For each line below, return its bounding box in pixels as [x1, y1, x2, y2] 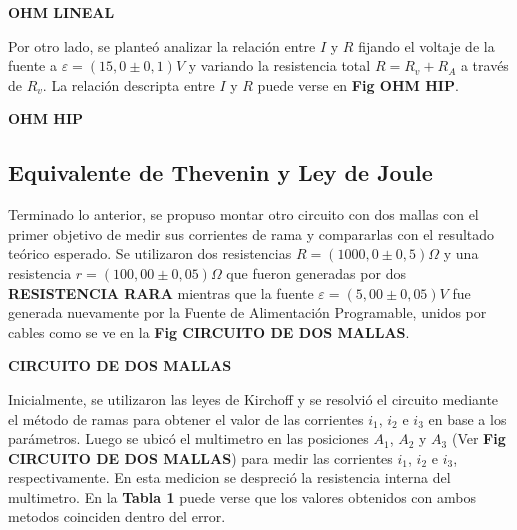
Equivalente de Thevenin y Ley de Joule [8, 157, 433, 188]
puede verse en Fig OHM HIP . [257, 74, 459, 95]
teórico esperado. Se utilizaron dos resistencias [8, 243, 292, 264]
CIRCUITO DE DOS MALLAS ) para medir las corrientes [8, 447, 393, 468]
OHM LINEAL [8, 2, 115, 22]
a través [460, 55, 509, 76]
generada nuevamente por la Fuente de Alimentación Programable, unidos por [8, 302, 487, 323]
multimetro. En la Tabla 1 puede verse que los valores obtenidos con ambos [8, 486, 476, 507]
